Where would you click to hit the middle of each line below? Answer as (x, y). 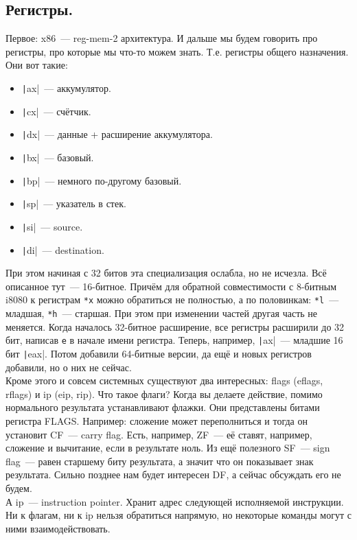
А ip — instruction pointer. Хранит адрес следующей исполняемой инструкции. (175, 501)
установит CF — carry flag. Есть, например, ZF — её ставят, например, (159, 434)
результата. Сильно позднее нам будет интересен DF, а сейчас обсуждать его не (173, 474)
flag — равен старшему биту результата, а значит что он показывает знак (160, 461)
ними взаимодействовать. (58, 528)
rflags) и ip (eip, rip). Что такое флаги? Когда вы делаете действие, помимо (164, 394)
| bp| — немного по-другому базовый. (102, 180)
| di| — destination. (63, 249)
